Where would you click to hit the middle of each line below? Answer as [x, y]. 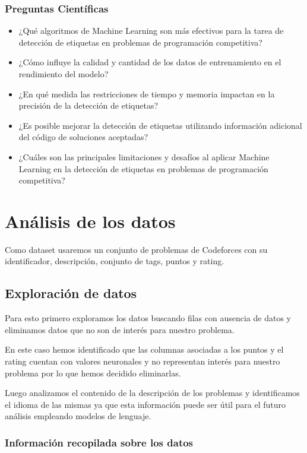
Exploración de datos [71, 293]
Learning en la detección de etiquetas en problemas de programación [143, 168]
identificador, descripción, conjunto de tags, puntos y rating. [115, 261]
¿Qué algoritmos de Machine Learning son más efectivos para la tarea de [151, 31]
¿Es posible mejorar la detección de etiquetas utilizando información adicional [160, 125]
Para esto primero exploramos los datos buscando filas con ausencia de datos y [148, 318]
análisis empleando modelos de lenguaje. [78, 416]
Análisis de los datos [90, 221]
